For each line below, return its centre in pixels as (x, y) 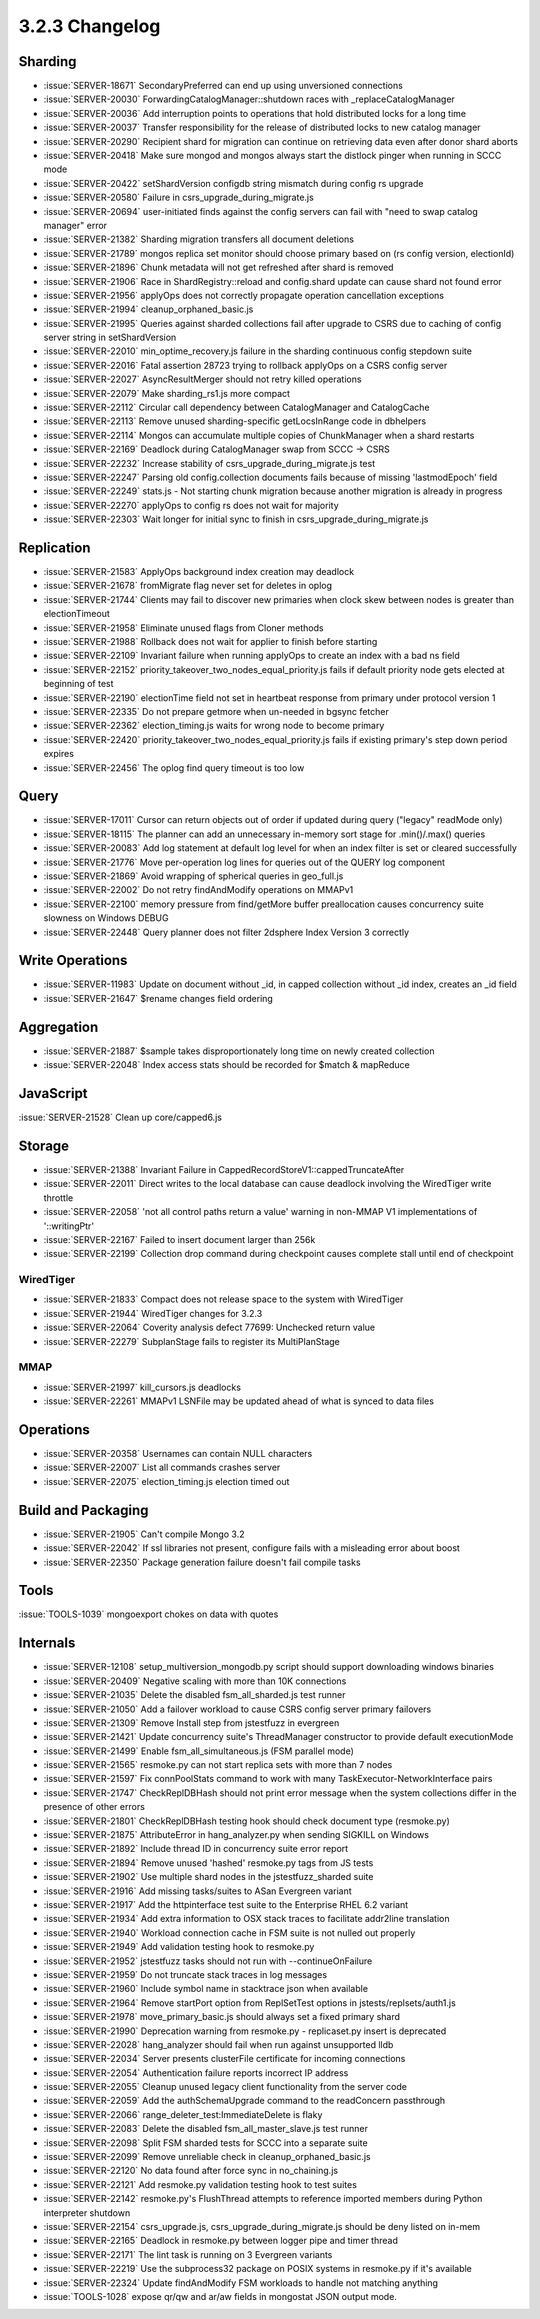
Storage (44, 1145)
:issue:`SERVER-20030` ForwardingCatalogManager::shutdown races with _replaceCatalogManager (249, 99)
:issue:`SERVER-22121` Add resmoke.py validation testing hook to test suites (200, 2184)
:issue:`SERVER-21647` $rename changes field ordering (158, 998)
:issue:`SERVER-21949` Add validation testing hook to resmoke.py (179, 1947)
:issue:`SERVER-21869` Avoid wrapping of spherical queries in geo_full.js (193, 876)
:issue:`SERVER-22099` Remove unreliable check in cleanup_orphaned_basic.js (207, 2157)
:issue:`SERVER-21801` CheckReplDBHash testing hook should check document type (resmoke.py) (246, 1821)
